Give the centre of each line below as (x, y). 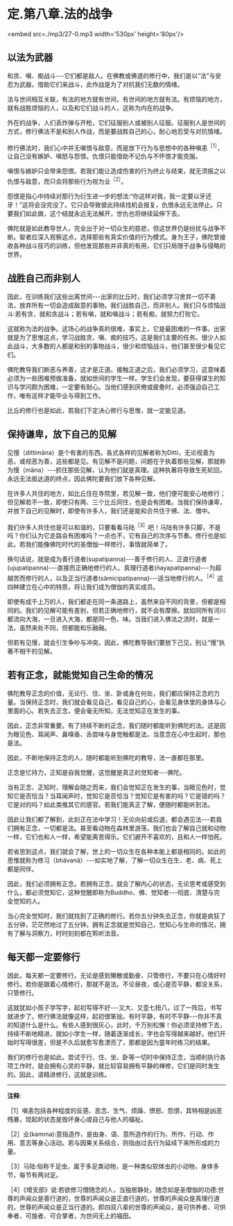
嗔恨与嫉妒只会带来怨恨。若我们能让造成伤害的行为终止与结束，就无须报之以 (116, 171)
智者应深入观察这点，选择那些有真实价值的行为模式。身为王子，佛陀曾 (119, 237)
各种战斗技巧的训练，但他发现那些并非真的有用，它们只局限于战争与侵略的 (119, 246)
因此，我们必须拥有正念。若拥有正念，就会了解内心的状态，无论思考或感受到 (116, 883)
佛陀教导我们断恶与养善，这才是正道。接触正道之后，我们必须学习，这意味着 (116, 369)
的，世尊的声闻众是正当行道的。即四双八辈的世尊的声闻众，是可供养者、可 (113, 1207)
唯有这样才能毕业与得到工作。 (62, 395)
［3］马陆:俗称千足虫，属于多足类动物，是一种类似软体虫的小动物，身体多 (113, 1166)
